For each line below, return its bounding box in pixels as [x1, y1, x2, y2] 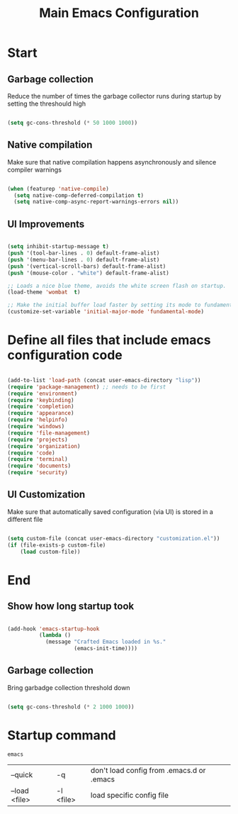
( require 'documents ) [7, 462, 72, 469]
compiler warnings [7, 165, 62, 174]
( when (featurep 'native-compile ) [7, 185, 110, 192]
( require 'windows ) [7, 423, 65, 430]
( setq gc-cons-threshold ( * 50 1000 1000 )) [7, 119, 138, 126]
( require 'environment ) [7, 390, 78, 397]
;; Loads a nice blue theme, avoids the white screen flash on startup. [7, 282, 227, 289]
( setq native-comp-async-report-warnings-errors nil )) [13, 199, 179, 206]
